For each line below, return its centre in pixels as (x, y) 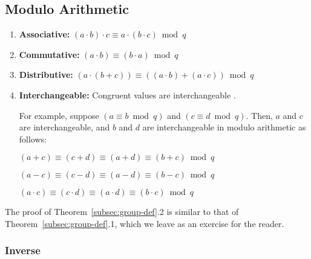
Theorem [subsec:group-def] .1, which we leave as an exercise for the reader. (145, 223)
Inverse (23, 250)
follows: (33, 139)
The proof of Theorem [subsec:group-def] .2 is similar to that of (122, 212)
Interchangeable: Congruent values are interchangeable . (127, 94)
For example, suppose (59, 115)
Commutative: (49, 54)
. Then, (259, 115)
